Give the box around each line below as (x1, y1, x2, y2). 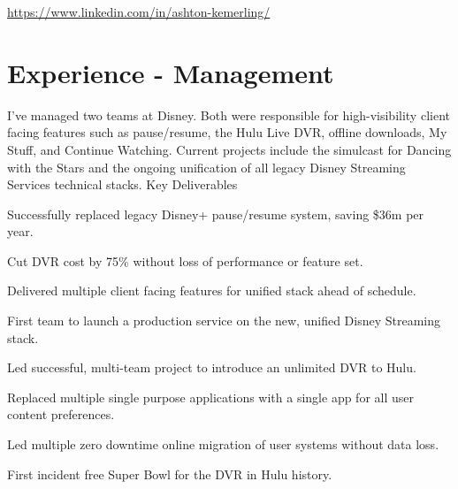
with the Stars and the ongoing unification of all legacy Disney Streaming (7, 157, 406, 176)
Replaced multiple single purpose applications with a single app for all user (7, 387, 414, 406)
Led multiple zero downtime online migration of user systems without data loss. (7, 435, 439, 454)
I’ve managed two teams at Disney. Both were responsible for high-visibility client (7, 105, 450, 124)
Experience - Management (7, 54, 334, 90)
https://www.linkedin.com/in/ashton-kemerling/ (7, 3, 271, 20)
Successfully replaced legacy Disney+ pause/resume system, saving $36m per (7, 204, 424, 223)
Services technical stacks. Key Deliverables (7, 175, 238, 194)
